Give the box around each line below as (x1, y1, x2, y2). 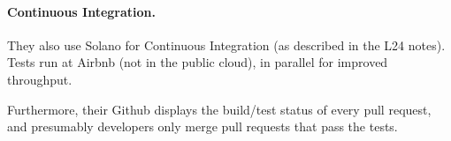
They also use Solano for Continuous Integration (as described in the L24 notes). (7, 35, 446, 54)
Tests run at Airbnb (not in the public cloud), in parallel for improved (7, 53, 388, 71)
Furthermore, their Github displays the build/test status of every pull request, (7, 100, 432, 118)
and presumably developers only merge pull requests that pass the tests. (7, 117, 398, 136)
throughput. (7, 70, 73, 88)
